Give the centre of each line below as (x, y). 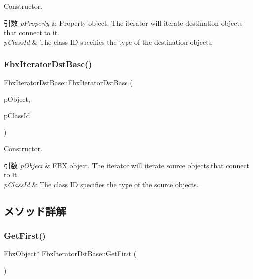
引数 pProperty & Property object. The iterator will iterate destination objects (123, 22)
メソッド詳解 (35, 211)
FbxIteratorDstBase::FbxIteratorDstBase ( (68, 82)
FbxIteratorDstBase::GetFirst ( (89, 254)
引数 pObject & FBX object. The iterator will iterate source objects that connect (127, 165)
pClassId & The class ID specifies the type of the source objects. (101, 184)
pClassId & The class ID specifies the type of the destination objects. (109, 42)
